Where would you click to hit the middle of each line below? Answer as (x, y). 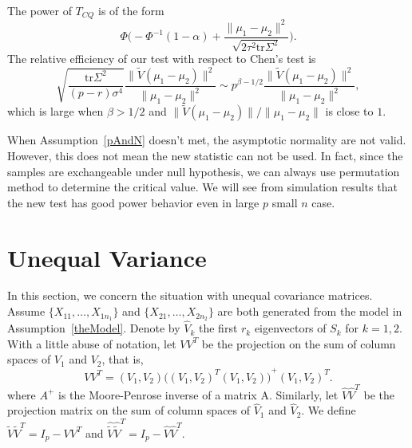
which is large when (55, 111)
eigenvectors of (290, 328)
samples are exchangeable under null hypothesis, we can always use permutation (204, 171)
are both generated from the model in (310, 311)
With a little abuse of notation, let (92, 343)
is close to (349, 111)
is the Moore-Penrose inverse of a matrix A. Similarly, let (198, 394)
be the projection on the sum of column (299, 343)
